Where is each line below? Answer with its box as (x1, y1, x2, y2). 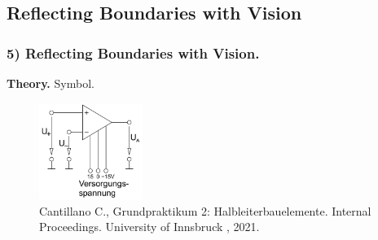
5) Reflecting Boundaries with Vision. (7, 42, 260, 63)
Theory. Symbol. (7, 75, 94, 91)
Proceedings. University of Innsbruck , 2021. (39, 218, 260, 235)
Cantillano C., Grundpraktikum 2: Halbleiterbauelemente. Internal (39, 202, 371, 219)
